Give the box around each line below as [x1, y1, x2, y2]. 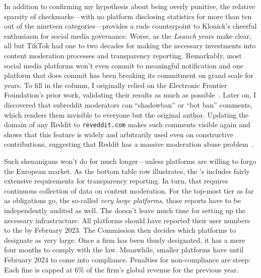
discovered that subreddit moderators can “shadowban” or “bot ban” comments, [4, 99, 252, 110]
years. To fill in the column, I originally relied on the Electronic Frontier [4, 79, 227, 90]
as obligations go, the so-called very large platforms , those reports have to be [4, 195, 241, 206]
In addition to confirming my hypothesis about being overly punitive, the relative [4, 1, 255, 11]
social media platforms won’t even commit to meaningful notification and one [4, 60, 243, 70]
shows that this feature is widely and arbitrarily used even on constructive [4, 129, 233, 139]
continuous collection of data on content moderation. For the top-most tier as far [4, 185, 254, 196]
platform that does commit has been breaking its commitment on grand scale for [4, 70, 254, 80]
